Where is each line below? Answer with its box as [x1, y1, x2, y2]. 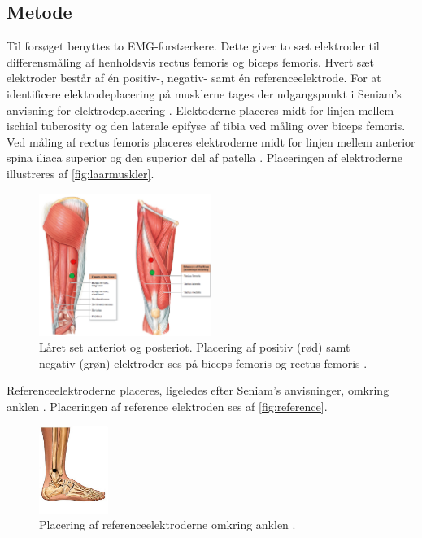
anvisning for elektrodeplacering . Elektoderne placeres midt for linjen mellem [7, 101, 394, 118]
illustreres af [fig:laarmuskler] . [7, 164, 154, 182]
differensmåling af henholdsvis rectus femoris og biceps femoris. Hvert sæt [7, 53, 374, 70]
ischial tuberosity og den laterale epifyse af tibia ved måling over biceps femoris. [7, 117, 406, 134]
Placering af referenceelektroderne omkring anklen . [39, 516, 296, 533]
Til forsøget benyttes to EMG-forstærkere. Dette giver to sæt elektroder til [7, 37, 380, 55]
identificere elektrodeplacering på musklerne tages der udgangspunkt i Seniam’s [7, 85, 402, 102]
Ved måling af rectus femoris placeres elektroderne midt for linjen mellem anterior [7, 133, 415, 150]
